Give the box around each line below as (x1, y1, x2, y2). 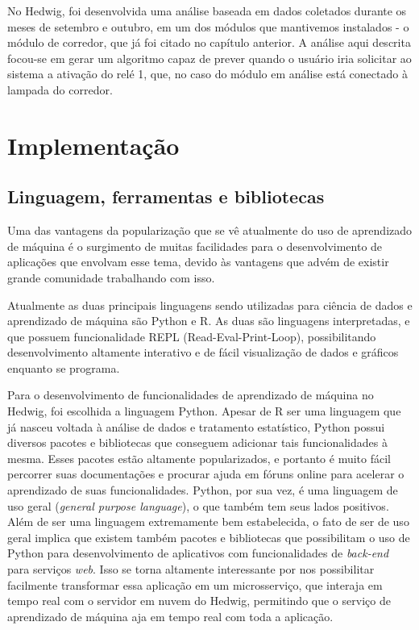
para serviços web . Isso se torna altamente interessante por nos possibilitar (7, 561, 375, 578)
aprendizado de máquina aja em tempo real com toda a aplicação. (7, 607, 334, 624)
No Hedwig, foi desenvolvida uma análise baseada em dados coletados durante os (7, 2, 407, 19)
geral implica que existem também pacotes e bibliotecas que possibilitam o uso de (7, 528, 410, 545)
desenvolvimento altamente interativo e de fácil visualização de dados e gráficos (7, 344, 399, 361)
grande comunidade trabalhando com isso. (7, 269, 215, 286)
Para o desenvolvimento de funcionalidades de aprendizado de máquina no (7, 386, 374, 403)
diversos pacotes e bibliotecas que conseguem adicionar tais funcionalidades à (7, 434, 388, 451)
